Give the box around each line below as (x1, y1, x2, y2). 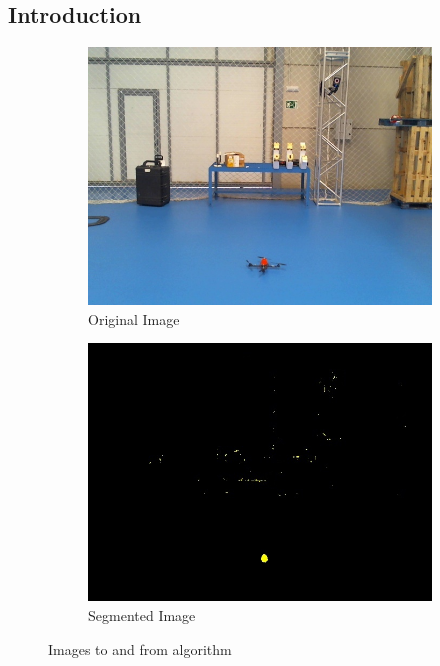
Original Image (88, 308, 180, 329)
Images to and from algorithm (48, 638, 232, 659)
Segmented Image (88, 604, 196, 625)
